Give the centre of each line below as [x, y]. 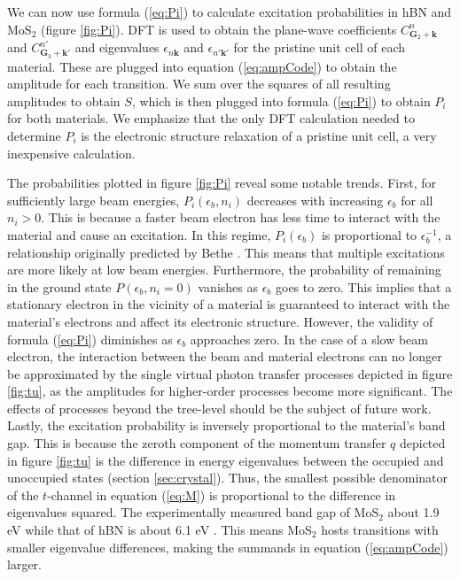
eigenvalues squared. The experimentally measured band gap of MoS [193, 512]
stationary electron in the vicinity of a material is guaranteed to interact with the [229, 304]
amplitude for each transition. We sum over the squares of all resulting [199, 84]
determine [34, 135]
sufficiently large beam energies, [94, 200]
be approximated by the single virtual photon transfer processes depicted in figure [230, 373]
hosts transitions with [380, 530]
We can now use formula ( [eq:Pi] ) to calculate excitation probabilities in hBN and [230, 12]
